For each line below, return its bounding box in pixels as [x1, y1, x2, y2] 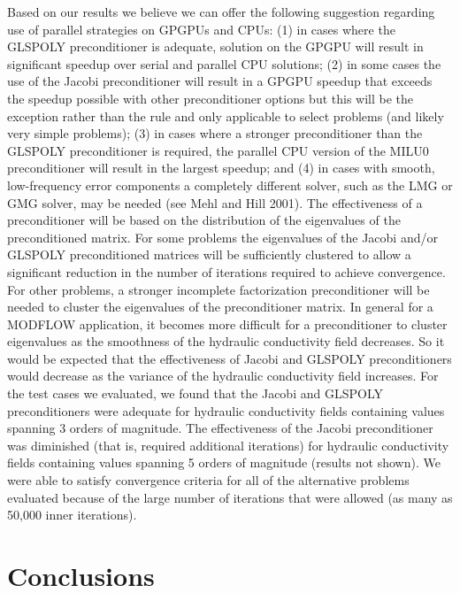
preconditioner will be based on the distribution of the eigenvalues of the [7, 211, 401, 229]
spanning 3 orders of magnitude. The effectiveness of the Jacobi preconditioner [7, 419, 433, 437]
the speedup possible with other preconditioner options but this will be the [7, 89, 414, 107]
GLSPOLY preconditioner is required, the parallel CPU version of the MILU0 [7, 141, 429, 159]
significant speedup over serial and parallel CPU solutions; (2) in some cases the [7, 54, 441, 73]
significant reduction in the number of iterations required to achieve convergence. [7, 262, 446, 281]
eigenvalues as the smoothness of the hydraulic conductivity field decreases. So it [7, 332, 445, 350]
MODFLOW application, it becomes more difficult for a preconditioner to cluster [7, 314, 448, 333]
